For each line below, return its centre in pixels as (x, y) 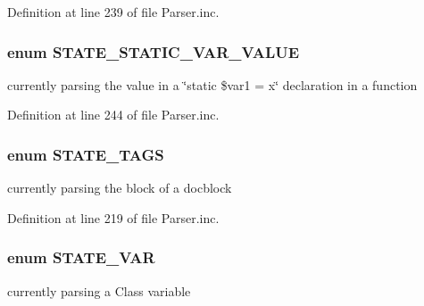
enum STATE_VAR (81, 257)
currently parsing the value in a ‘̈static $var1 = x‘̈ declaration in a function (212, 84)
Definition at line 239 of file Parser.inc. (113, 12)
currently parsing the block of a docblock (120, 188)
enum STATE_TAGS (86, 154)
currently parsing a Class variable (99, 290)
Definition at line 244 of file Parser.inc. (113, 115)
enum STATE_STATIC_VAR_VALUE (154, 51)
